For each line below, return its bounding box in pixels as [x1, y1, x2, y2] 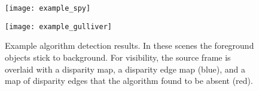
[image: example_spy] [5, 4, 91, 12]
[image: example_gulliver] [5, 22, 112, 31]
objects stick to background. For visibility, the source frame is [5, 51, 231, 63]
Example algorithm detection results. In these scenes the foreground [5, 39, 254, 52]
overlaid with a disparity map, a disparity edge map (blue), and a [5, 62, 246, 75]
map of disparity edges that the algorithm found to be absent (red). [5, 74, 253, 87]
